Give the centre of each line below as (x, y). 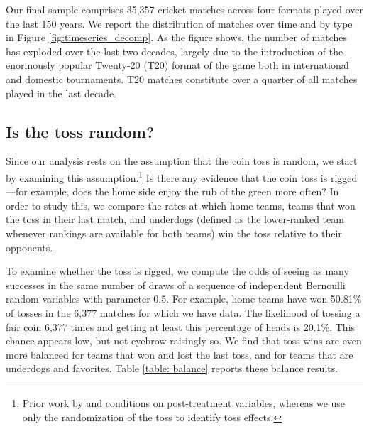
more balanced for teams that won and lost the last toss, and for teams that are (180, 354)
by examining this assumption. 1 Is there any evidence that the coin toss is (167, 176)
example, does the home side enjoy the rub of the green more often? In (185, 191)
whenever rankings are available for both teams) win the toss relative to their (174, 233)
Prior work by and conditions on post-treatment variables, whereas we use (184, 402)
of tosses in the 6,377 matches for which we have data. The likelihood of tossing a (183, 312)
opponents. (29, 247)
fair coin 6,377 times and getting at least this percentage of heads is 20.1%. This (181, 326)
